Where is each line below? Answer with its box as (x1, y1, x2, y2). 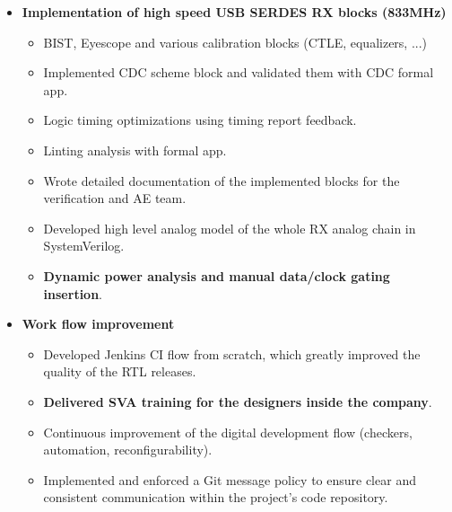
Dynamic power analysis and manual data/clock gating (43, 266, 390, 285)
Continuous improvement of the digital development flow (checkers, (43, 422, 413, 441)
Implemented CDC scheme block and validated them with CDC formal (43, 63, 434, 82)
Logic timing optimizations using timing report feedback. (43, 110, 357, 129)
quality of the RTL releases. (43, 362, 196, 381)
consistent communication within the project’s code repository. (43, 488, 388, 507)
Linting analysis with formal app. (43, 140, 227, 159)
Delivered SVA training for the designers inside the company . (43, 392, 432, 410)
